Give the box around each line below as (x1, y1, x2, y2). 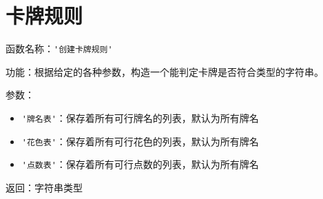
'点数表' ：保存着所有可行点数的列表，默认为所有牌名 (21, 157, 259, 171)
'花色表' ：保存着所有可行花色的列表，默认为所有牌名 (21, 134, 259, 148)
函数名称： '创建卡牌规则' (6, 41, 113, 56)
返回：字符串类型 (6, 180, 83, 194)
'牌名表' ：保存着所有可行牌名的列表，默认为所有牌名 (21, 110, 259, 125)
